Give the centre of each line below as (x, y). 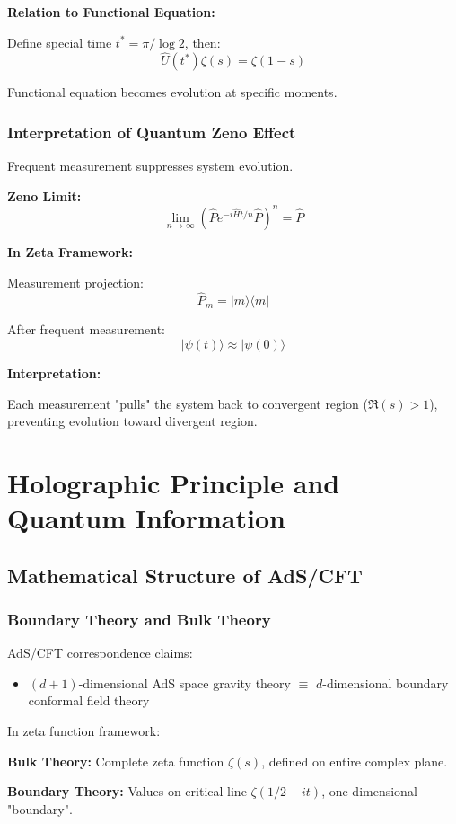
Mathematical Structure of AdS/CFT (185, 575)
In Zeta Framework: (70, 251)
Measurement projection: (75, 282)
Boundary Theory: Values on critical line (127, 791)
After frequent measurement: (86, 329)
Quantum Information (146, 518)
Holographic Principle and (174, 482)
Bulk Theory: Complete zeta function (116, 761)
